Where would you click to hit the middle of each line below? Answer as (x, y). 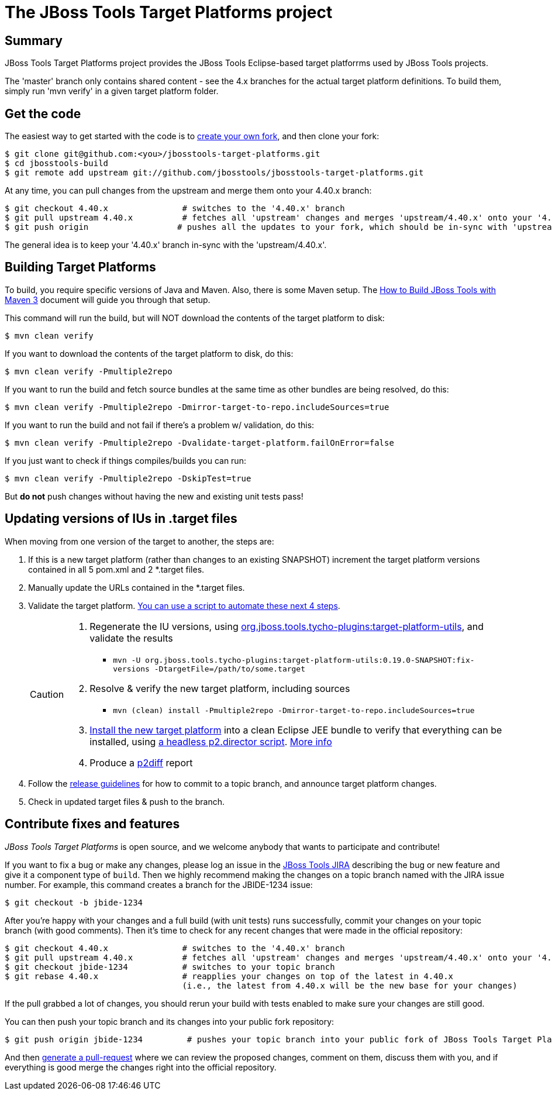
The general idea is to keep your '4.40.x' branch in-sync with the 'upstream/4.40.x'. (166, 245)
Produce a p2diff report (141, 762)
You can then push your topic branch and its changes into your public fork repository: (170, 1021)
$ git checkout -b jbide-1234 (74, 902)
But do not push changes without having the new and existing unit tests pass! (154, 496)
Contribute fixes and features (92, 824)
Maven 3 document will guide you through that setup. (108, 299)
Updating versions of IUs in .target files (121, 519)
